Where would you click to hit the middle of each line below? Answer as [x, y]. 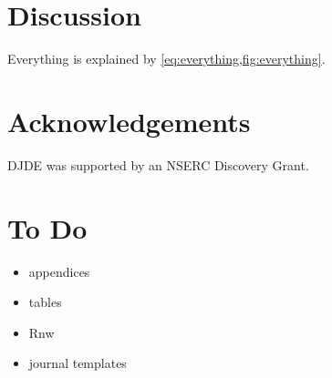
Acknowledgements [129, 121]
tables [45, 302]
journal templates [78, 363]
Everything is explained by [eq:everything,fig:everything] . [166, 59]
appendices [59, 271]
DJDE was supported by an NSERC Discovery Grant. [158, 164]
